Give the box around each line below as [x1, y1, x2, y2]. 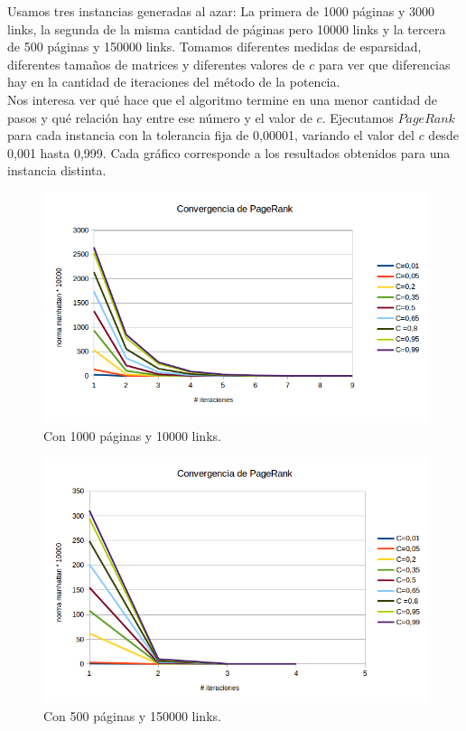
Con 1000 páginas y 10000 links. [43, 426, 221, 445]
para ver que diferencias [318, 54, 451, 73]
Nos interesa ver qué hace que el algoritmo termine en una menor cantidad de [7, 89, 437, 108]
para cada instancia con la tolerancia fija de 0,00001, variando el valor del [7, 126, 415, 145]
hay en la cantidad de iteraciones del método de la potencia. [7, 72, 340, 91]
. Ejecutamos [322, 108, 394, 127]
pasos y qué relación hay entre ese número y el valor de [7, 108, 312, 127]
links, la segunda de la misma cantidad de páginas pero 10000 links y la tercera [7, 19, 446, 38]
